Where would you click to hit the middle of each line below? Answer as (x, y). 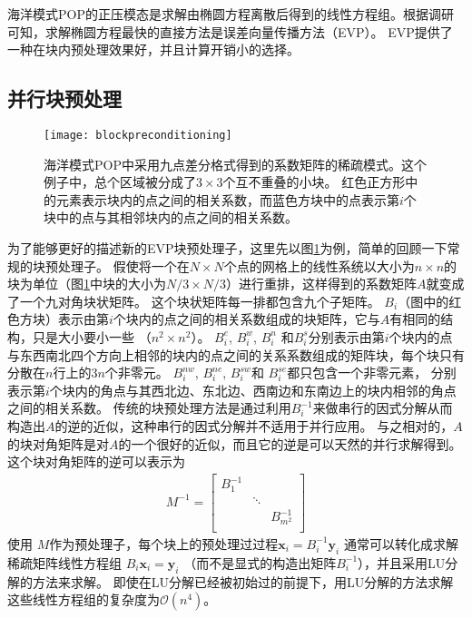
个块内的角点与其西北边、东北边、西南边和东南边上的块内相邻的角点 (253, 390)
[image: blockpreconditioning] (138, 135)
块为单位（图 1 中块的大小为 (87, 284)
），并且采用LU (402, 562)
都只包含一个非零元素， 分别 (372, 373)
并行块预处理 (64, 98)
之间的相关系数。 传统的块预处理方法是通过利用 (149, 408)
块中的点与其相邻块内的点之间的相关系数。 (171, 217)
